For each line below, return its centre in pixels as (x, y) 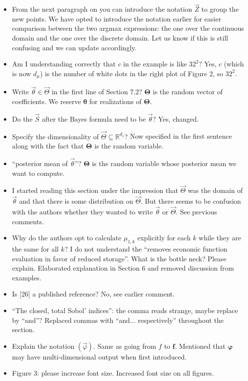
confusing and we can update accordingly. (74, 47)
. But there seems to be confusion (191, 201)
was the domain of (215, 190)
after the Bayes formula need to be (94, 118)
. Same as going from (125, 346)
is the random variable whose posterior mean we (164, 163)
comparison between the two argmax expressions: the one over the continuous (128, 28)
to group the (220, 9)
